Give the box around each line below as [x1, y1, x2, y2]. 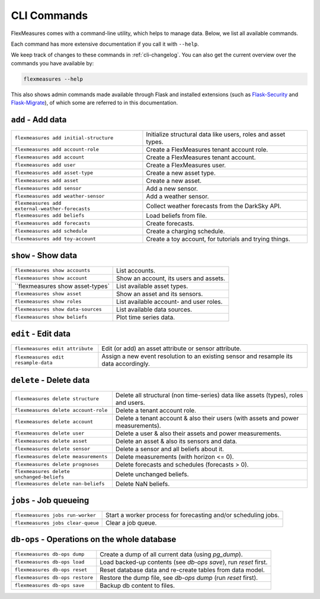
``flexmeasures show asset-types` [14, 282, 110, 290]
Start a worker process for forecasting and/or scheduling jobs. [105, 511, 280, 519]
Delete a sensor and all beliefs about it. [116, 445, 225, 453]
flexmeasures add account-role [14, 146, 99, 153]
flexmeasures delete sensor [14, 446, 91, 452]
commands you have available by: [11, 59, 94, 66]
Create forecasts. [146, 219, 195, 227]
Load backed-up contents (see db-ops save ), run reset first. [100, 558, 268, 566]
